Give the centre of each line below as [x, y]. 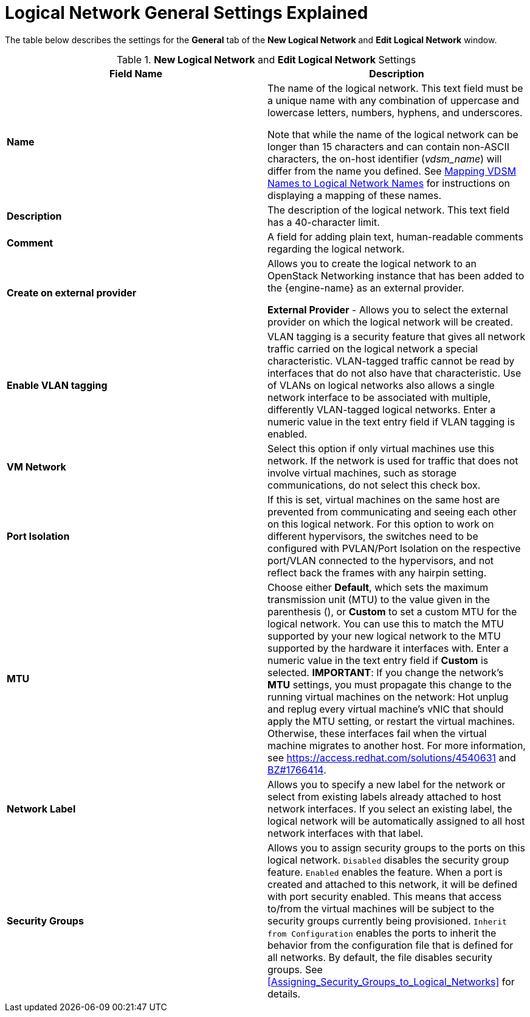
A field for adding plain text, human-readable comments [395, 236]
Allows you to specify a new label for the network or [387, 784]
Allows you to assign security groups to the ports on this [396, 847]
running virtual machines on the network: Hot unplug [388, 697]
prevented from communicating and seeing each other [392, 512]
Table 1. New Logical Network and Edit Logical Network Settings [266, 59]
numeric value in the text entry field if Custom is [378, 660]
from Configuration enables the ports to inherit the [382, 933]
